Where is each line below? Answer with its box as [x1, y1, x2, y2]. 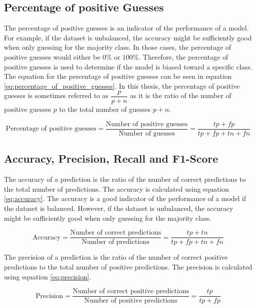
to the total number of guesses [59, 104, 151, 114]
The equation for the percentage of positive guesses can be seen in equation [4, 71, 232, 81]
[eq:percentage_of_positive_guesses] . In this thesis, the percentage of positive [4, 80, 240, 91]
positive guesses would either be [4, 51, 101, 62]
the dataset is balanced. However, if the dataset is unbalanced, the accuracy [4, 203, 233, 213]
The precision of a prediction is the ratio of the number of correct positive [4, 252, 228, 262]
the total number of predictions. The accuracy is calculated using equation [4, 183, 229, 194]
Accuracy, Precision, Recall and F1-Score [4, 151, 219, 166]
